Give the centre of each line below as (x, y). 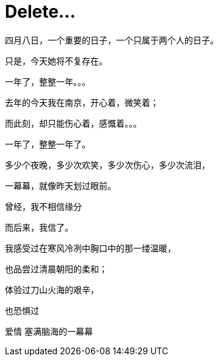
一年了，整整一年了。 (48, 144)
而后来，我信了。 (39, 227)
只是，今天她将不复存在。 (56, 61)
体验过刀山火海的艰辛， (52, 289)
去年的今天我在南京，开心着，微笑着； (82, 102)
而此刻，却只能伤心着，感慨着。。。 (73, 123)
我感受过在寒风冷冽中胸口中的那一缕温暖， (90, 248)
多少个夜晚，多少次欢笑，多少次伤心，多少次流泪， (107, 165)
